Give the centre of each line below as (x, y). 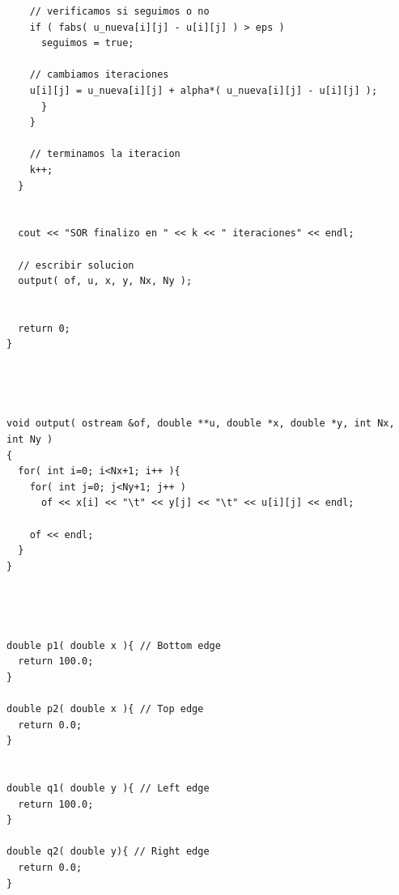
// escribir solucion (76, 265)
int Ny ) (30, 440)
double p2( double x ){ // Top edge (105, 709)
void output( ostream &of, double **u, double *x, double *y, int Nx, (201, 424)
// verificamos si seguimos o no (119, 11)
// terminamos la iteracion (105, 154)
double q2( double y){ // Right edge (108, 852)
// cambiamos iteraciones (99, 75)
